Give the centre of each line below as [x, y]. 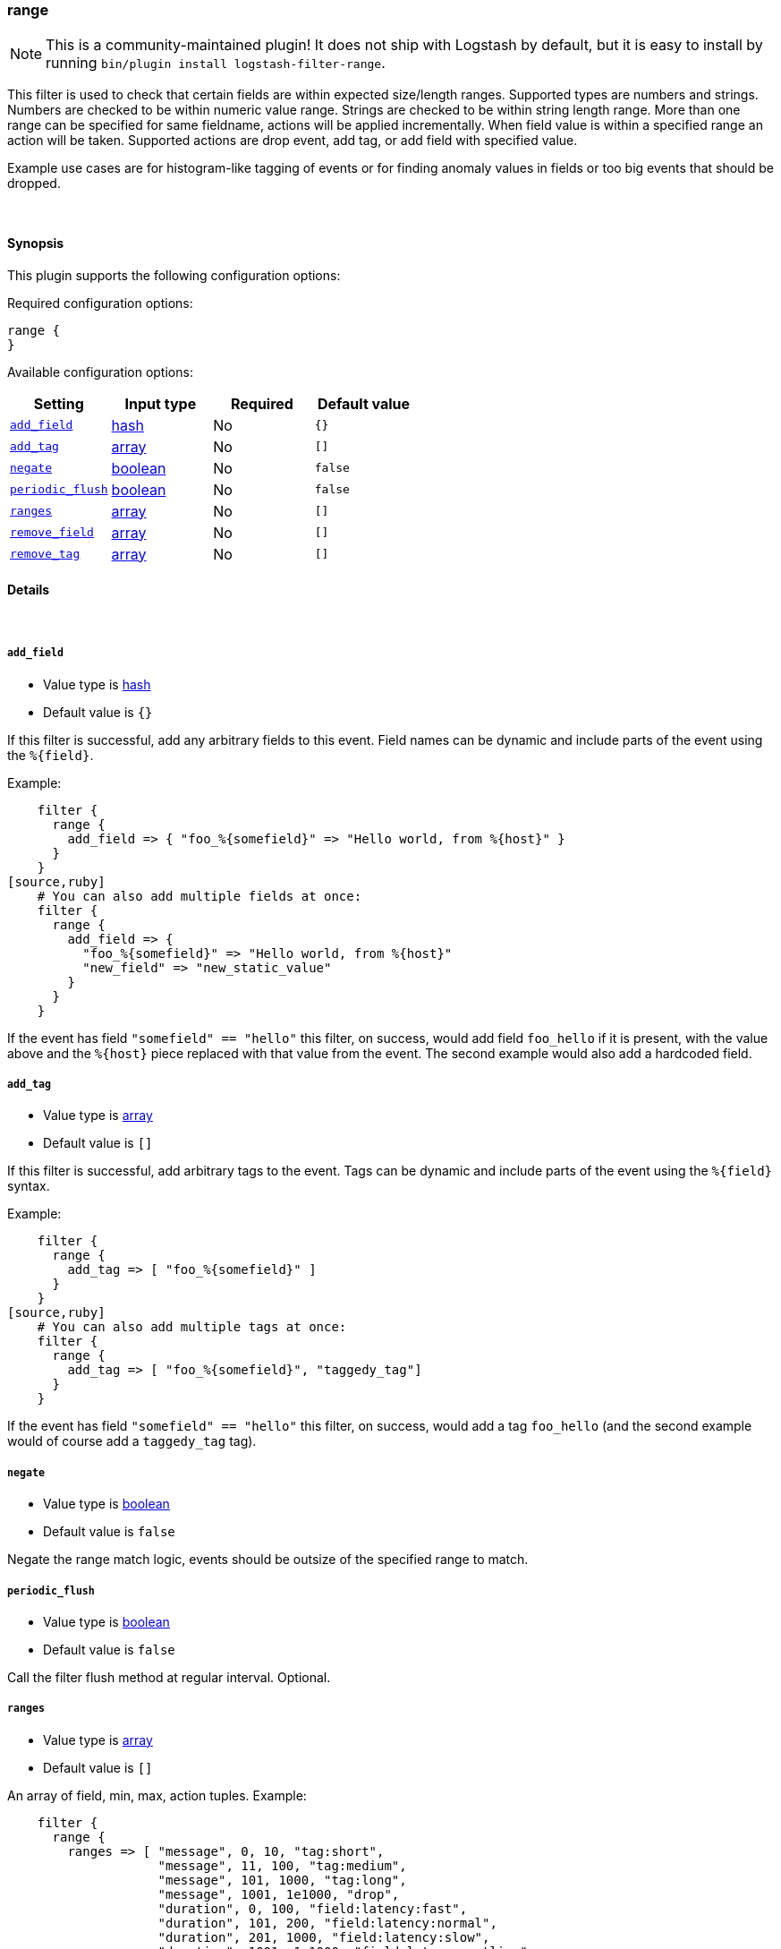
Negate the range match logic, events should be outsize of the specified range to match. [268, 1560]
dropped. [34, 184]
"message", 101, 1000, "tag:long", [282, 1880]
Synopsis [36, 243]
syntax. [29, 1186]
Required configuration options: [100, 303]
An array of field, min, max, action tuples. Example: [157, 1795]
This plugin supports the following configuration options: [174, 275]
